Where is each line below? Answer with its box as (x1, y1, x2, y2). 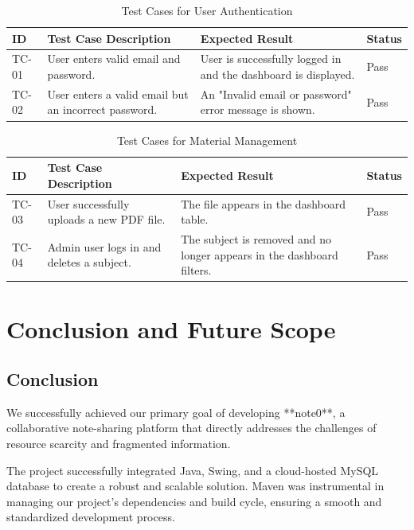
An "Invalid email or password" (200, 85, 352, 102)
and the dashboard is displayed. (200, 66, 355, 83)
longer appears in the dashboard (181, 246, 338, 263)
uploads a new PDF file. (47, 211, 166, 228)
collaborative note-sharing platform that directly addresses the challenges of (6, 419, 377, 436)
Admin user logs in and (47, 238, 162, 255)
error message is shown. (200, 101, 315, 118)
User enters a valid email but (47, 85, 189, 102)
